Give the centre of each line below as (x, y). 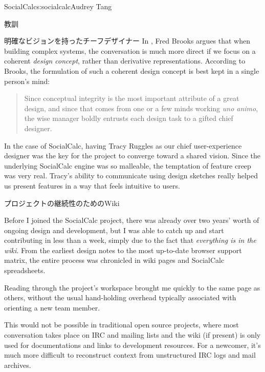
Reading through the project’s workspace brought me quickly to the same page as (132, 287)
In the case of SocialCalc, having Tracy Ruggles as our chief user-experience (123, 145)
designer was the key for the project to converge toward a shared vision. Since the (132, 156)
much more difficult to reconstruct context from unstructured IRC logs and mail (130, 355)
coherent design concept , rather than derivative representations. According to (125, 61)
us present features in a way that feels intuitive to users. (92, 185)
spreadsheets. (25, 270)
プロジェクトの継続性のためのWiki (62, 203)
